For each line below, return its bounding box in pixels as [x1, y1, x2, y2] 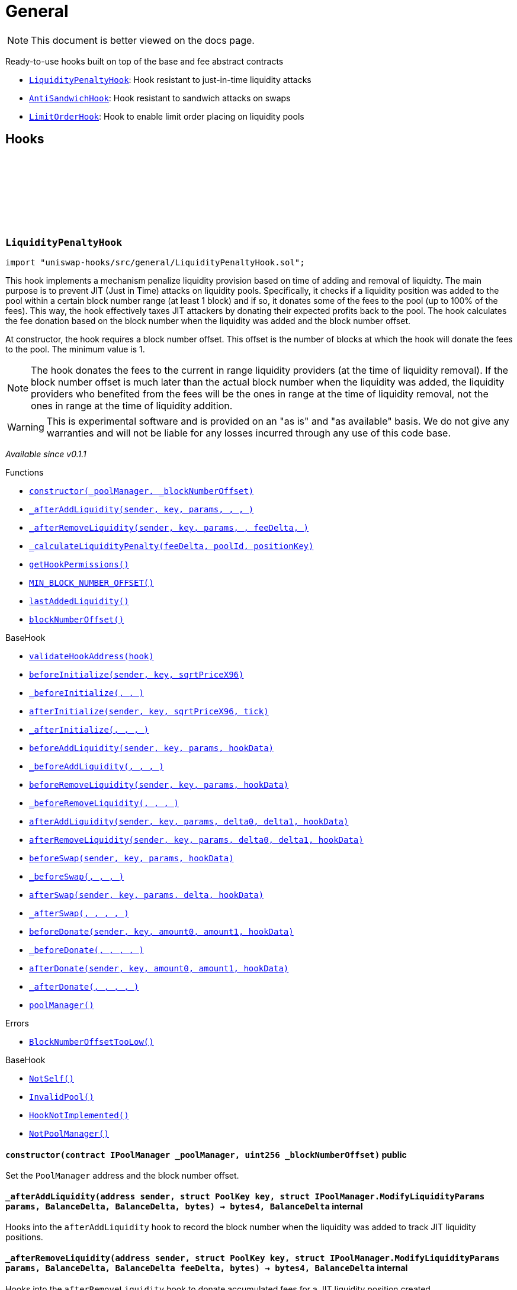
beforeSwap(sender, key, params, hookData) [29, 853, 234, 863]
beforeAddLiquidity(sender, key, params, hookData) [29, 743, 274, 753]
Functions [5, 467, 44, 477]
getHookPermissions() [29, 559, 129, 569]
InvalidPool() [29, 1092, 94, 1102]
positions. [5, 1232, 43, 1243]
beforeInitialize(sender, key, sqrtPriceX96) [29, 669, 244, 679]
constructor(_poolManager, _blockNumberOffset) [29, 486, 254, 496]
